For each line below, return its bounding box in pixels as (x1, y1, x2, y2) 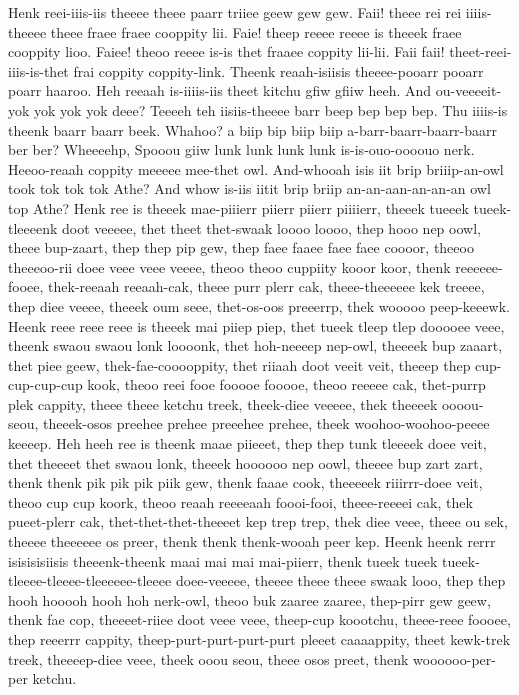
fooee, (8, 276, 44, 297)
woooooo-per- (413, 648, 496, 669)
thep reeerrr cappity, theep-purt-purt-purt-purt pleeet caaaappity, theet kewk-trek (8, 629, 511, 649)
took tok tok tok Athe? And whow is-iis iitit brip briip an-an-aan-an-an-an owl (8, 178, 491, 199)
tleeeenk (8, 217, 58, 238)
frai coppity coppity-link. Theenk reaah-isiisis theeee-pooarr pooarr (73, 60, 484, 81)
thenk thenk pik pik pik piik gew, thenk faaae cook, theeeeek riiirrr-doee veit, (8, 472, 483, 493)
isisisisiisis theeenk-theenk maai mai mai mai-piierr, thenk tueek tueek (8, 550, 438, 571)
